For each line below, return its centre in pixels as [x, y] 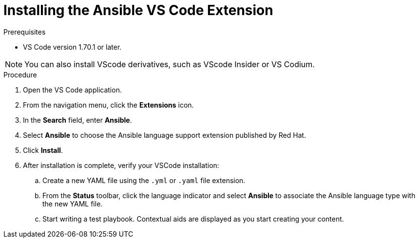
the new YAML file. [73, 204]
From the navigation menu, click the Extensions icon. [108, 105]
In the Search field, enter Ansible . [77, 120]
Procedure [20, 74]
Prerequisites [25, 32]
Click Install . [43, 150]
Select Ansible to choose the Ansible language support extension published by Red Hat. [165, 135]
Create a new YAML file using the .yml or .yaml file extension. [144, 180]
